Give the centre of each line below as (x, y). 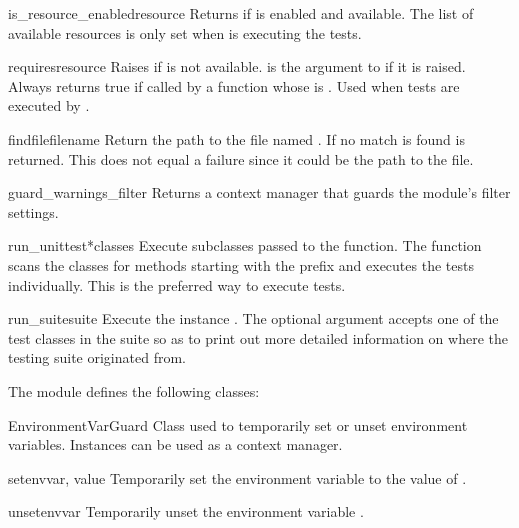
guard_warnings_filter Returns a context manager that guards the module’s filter (259, 192)
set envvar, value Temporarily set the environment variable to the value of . (237, 477)
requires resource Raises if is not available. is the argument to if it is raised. (237, 66)
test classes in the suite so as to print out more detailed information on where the (258, 337)
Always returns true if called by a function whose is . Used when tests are (234, 85)
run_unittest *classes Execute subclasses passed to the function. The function (245, 245)
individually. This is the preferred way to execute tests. (177, 284)
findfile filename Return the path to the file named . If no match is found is (236, 138)
